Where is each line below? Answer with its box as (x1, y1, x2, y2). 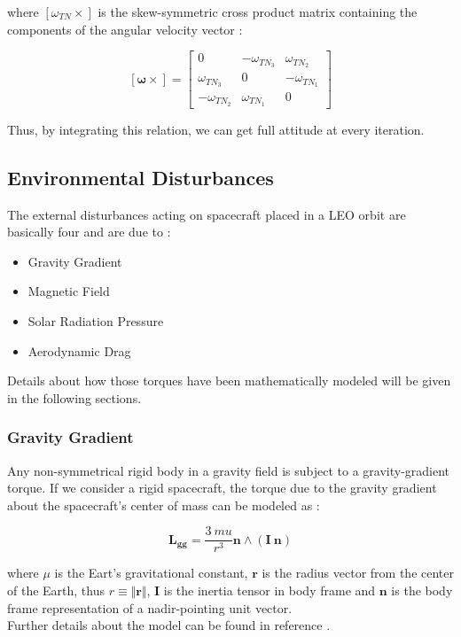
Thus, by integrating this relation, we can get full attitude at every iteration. (7, 120, 425, 138)
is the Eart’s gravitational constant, (54, 563, 248, 582)
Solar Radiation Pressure (27, 312, 164, 330)
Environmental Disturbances (7, 163, 274, 190)
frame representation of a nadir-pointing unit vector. (7, 598, 293, 617)
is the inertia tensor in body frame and (163, 581, 376, 600)
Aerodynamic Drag (27, 341, 131, 360)
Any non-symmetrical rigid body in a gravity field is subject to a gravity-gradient (7, 461, 450, 479)
